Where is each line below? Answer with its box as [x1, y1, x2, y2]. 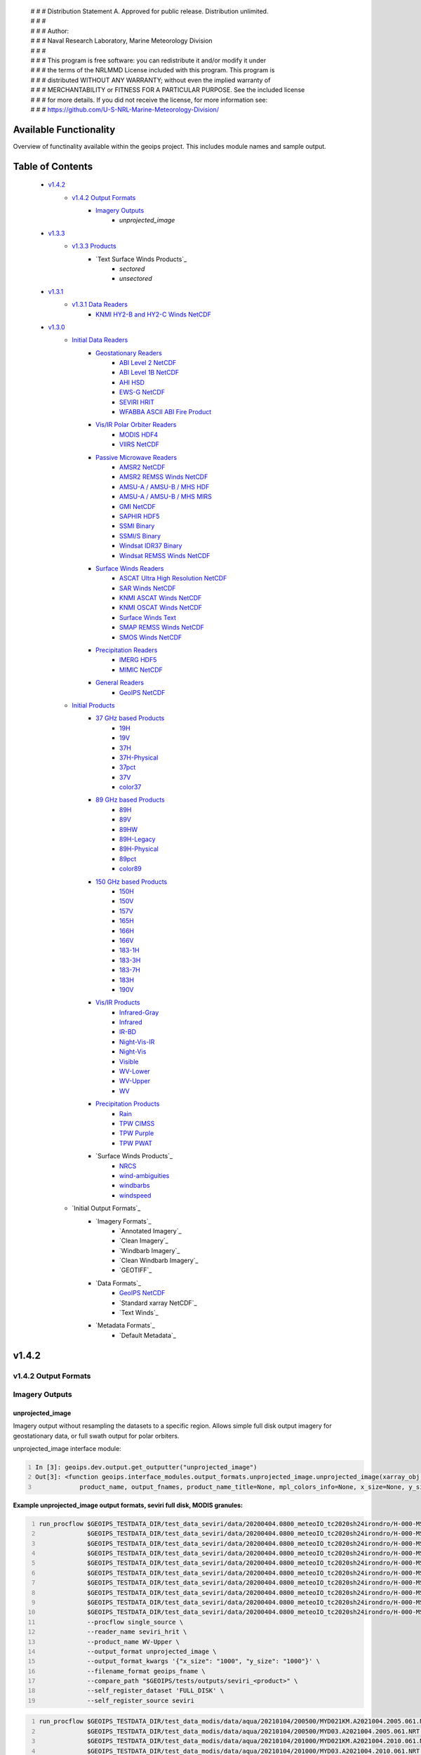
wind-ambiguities [119, 1171, 170, 1179]
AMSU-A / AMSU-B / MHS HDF [119, 482, 210, 491]
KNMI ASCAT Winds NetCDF [119, 594, 202, 602]
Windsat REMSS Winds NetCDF [119, 551, 210, 559]
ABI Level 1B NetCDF [119, 369, 180, 377]
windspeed [119, 1191, 152, 1200]
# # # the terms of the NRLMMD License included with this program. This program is [30, 66, 275, 74]
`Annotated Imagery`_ [119, 1226, 182, 1235]
